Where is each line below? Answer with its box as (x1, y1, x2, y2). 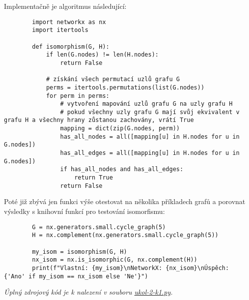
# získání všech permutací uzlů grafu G (46, 76, 180, 83)
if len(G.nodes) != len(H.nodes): (46, 51, 159, 59)
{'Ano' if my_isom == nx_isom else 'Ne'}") (4, 272, 148, 280)
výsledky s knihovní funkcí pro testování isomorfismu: (4, 206, 165, 216)
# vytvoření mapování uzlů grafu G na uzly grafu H (60, 100, 233, 108)
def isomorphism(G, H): (32, 43, 110, 50)
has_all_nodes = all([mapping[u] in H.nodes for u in (60, 133, 240, 140)
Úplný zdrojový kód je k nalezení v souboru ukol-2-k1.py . (4, 287, 173, 297)
